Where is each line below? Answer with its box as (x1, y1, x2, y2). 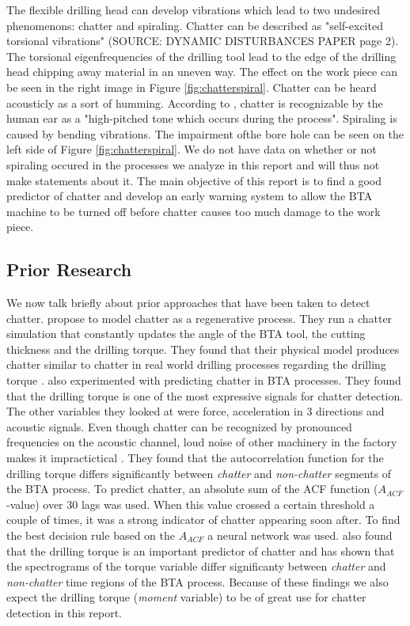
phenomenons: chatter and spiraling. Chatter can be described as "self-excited (6, 17, 383, 33)
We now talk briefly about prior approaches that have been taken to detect (6, 294, 370, 311)
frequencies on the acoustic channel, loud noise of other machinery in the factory (6, 434, 397, 450)
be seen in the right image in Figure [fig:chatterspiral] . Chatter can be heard (6, 78, 377, 95)
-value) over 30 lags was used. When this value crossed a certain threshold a (6, 495, 375, 512)
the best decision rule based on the (6, 527, 175, 544)
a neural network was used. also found (207, 527, 393, 544)
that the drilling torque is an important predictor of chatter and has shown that (6, 542, 395, 559)
